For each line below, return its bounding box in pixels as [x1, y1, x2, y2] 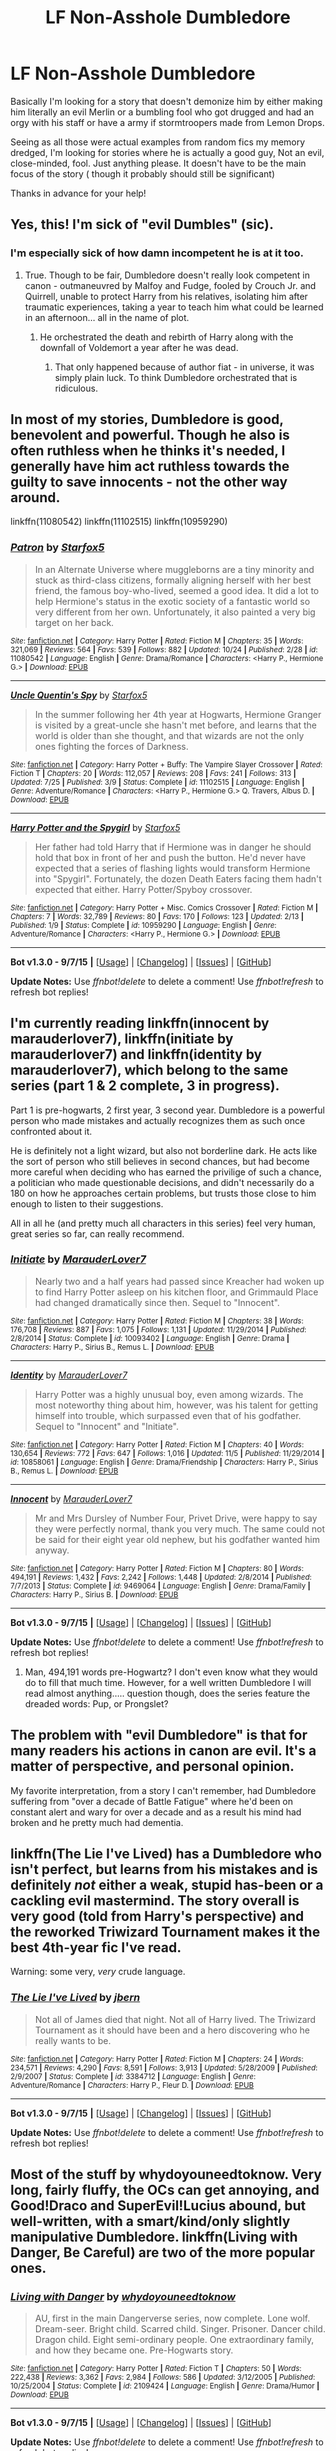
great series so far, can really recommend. [10, 1227, 185, 1240]
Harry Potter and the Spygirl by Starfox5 [10, 821, 181, 833]
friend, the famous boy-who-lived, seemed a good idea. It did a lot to [34, 584, 320, 596]
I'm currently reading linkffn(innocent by [10, 1015, 270, 1032]
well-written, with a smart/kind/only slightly [10, 2213, 291, 2230]
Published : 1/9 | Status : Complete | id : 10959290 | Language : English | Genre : [10, 920, 277, 930]
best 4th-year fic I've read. [10, 1939, 182, 1956]
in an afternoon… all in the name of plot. [24, 311, 190, 323]
